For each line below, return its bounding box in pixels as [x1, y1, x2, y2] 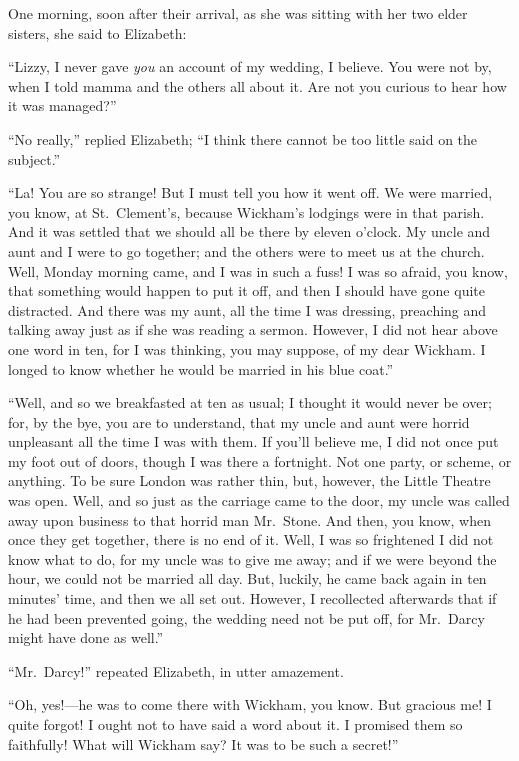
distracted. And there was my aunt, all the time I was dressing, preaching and [8, 299, 487, 320]
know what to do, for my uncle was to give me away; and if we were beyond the [8, 548, 497, 569]
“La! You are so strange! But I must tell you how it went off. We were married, [8, 182, 493, 203]
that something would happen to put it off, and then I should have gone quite [8, 280, 485, 301]
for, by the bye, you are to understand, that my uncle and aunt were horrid [8, 411, 470, 432]
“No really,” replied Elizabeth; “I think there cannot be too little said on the [8, 128, 478, 149]
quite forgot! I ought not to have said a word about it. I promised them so [8, 714, 463, 734]
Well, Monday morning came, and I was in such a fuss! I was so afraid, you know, [8, 260, 508, 281]
